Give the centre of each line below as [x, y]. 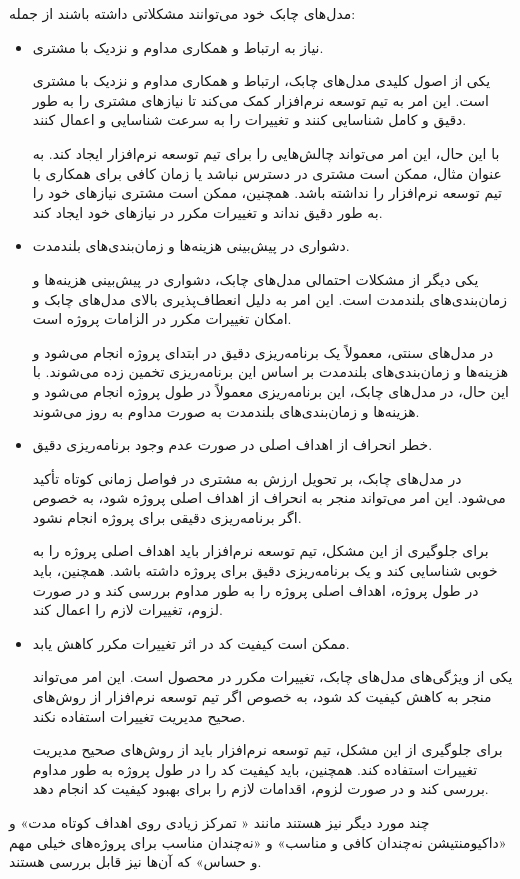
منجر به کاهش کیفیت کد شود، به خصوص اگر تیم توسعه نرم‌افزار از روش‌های [262, 696]
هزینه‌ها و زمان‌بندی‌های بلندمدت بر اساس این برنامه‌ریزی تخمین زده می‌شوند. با [270, 371]
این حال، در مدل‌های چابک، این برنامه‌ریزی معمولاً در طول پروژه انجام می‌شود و [270, 390]
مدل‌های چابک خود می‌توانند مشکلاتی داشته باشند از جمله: [182, 13]
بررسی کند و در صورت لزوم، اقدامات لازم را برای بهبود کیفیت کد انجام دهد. [260, 788]
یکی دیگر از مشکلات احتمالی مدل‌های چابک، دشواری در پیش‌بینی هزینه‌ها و [255, 278]
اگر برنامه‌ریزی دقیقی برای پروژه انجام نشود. [167, 516]
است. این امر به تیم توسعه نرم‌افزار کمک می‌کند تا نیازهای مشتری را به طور [260, 99]
